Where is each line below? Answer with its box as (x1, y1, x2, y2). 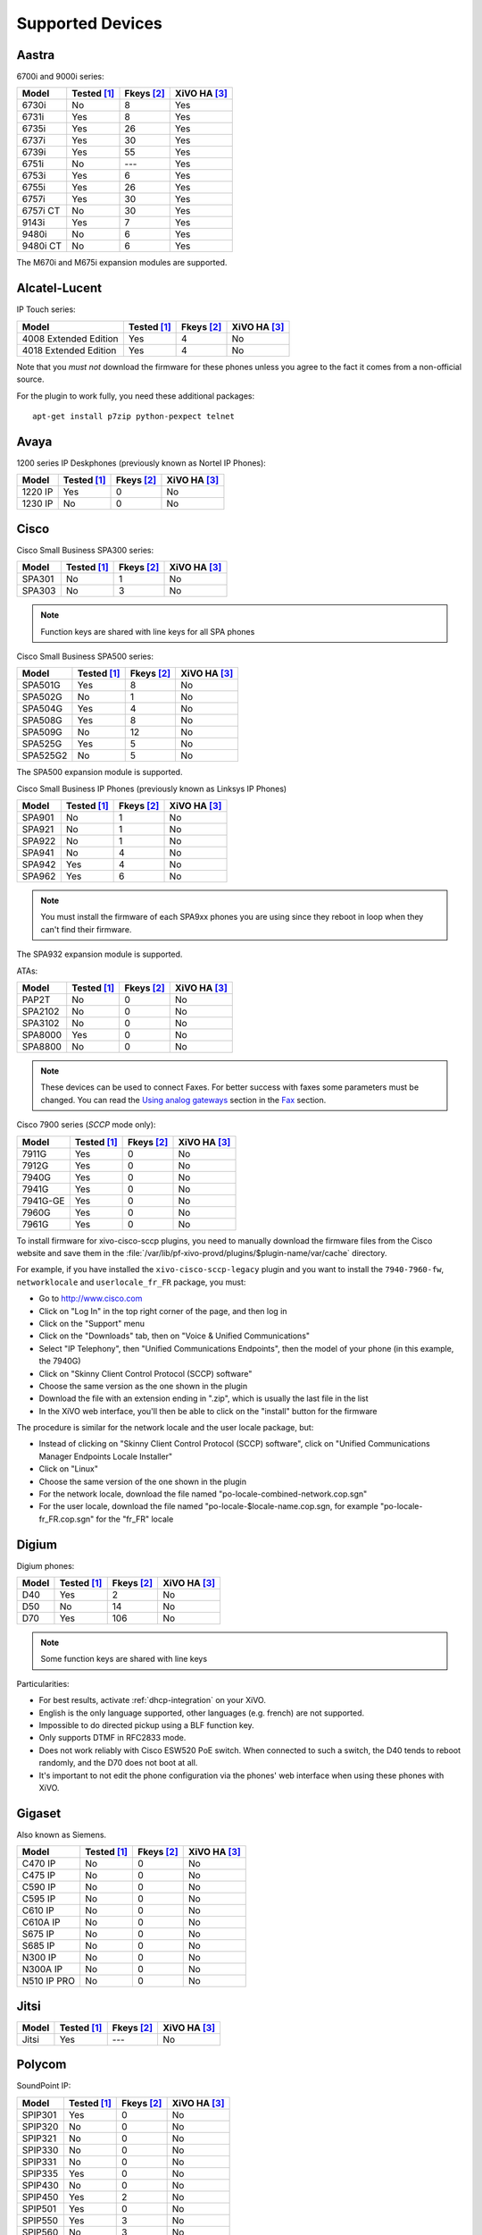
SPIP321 (21, 2132, 57, 2145)
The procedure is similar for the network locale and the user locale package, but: (16, 1422, 314, 1433)
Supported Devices (16, 13, 162, 33)
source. (16, 374, 45, 384)
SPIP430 (21, 2179, 60, 2191)
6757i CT (21, 205, 61, 217)
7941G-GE (21, 1194, 65, 1207)
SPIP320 (21, 2120, 59, 2132)
